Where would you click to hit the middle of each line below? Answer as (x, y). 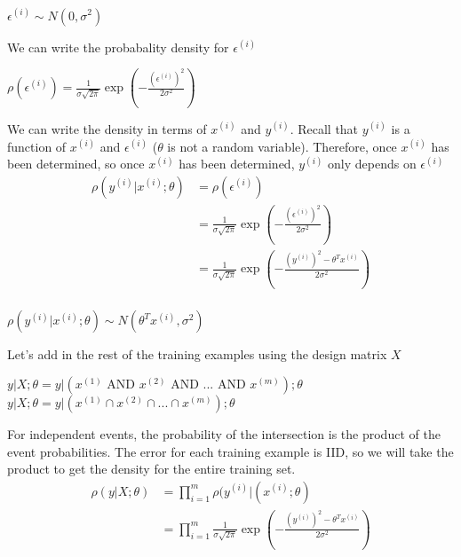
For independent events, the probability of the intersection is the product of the (224, 434)
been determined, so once (76, 164)
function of (37, 146)
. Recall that (324, 128)
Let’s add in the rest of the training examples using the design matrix (197, 354)
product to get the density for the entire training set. (151, 469)
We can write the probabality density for (118, 47)
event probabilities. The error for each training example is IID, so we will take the (230, 451)
